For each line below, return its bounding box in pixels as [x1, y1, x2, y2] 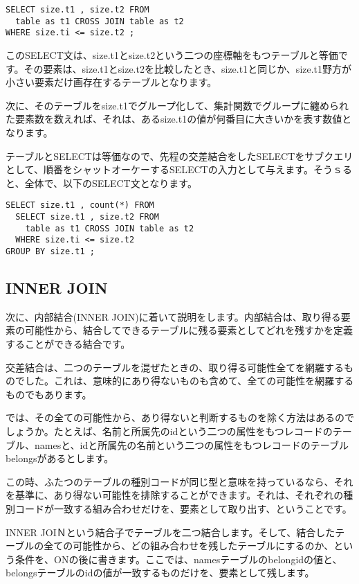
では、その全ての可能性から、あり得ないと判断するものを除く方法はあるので [6, 410, 354, 425]
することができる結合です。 [6, 336, 131, 351]
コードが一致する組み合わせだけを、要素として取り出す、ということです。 [15, 501, 352, 515]
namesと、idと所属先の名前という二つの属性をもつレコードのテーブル [34, 437, 349, 452]
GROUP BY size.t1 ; [6, 246, 95, 256]
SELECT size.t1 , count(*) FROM [6, 200, 154, 211]
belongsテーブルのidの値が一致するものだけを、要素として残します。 [6, 565, 315, 580]
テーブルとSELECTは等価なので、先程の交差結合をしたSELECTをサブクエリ [6, 148, 353, 163]
